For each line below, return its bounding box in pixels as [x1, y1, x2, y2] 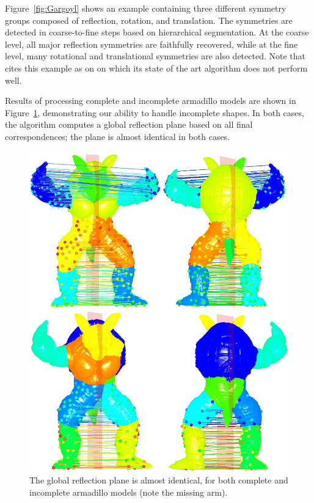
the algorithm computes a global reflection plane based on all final [5, 118, 253, 131]
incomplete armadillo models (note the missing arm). [29, 486, 228, 499]
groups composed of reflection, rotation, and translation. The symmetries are [5, 13, 293, 26]
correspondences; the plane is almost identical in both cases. [5, 130, 230, 142]
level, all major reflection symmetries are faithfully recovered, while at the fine [5, 37, 298, 50]
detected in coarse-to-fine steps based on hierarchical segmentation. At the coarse [5, 26, 309, 39]
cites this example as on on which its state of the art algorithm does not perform [5, 61, 308, 74]
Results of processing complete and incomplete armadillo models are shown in [5, 94, 296, 107]
